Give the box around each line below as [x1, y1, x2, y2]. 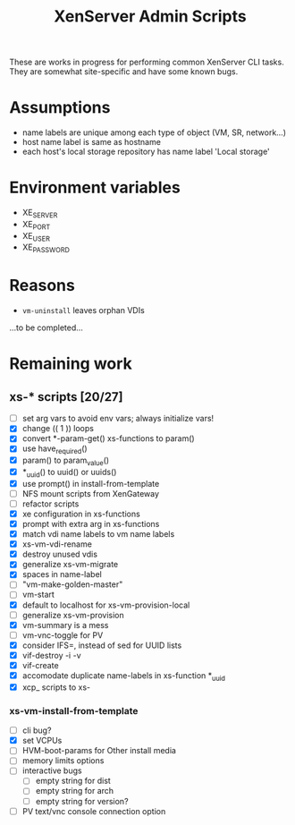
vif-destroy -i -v [21, 650, 82, 660]
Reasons [9, 276, 76, 296]
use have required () [21, 443, 88, 456]
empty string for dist [35, 776, 112, 787]
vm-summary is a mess [21, 619, 109, 630]
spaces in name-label [21, 569, 103, 580]
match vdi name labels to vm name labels [21, 529, 175, 540]
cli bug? [21, 725, 52, 736]
